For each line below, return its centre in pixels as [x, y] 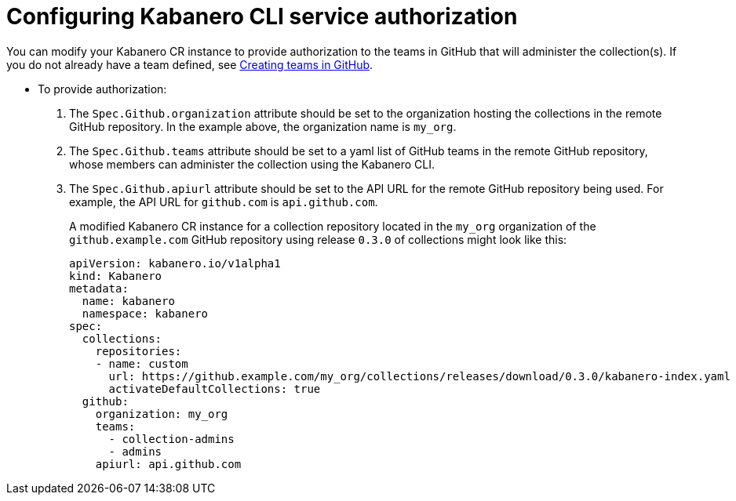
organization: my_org [162, 414]
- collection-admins [171, 439]
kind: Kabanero [116, 276]
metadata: [99, 288]
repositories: [138, 351]
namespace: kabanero [145, 313]
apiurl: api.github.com [168, 464]
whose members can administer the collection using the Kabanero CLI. [252, 164]
